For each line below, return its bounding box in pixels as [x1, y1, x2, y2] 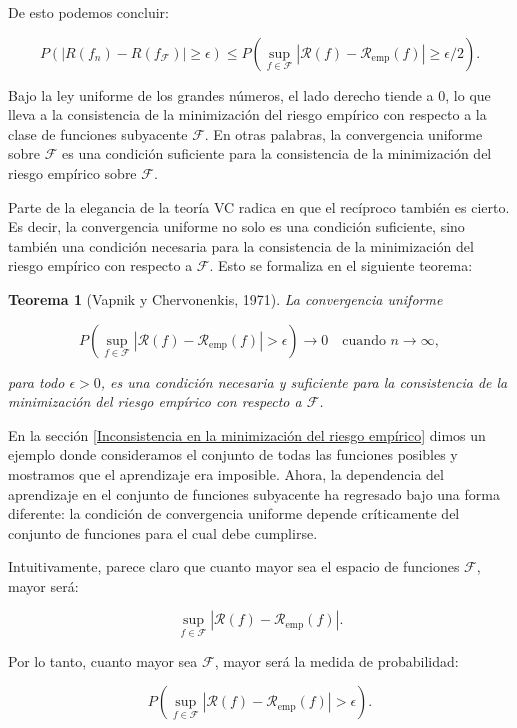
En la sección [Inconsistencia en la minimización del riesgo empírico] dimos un [8, 424, 486, 445]
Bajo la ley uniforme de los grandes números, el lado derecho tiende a [8, 84, 434, 105]
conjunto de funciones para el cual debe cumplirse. [8, 522, 318, 543]
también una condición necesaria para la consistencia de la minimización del [8, 235, 474, 256]
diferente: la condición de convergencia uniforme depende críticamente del [8, 503, 460, 524]
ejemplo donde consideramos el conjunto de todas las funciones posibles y [8, 444, 458, 465]
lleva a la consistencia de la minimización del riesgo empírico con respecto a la [8, 104, 487, 125]
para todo [8, 371, 65, 392]
